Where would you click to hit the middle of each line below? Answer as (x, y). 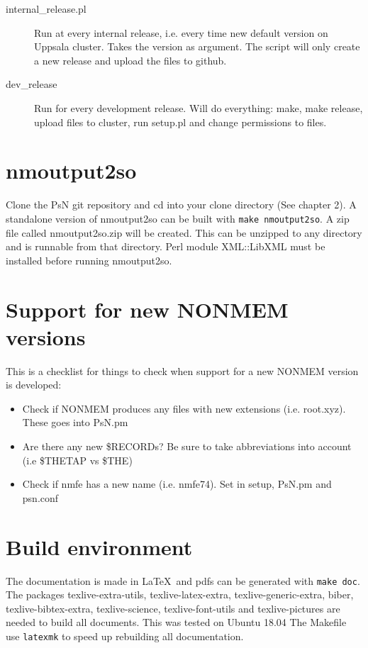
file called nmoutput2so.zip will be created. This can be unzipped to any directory (184, 232)
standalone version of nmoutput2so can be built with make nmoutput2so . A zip (178, 218)
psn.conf (40, 497)
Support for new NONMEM (147, 309)
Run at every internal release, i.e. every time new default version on (181, 32)
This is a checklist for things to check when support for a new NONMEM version (182, 370)
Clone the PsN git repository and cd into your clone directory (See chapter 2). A (181, 205)
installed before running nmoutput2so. (89, 260)
